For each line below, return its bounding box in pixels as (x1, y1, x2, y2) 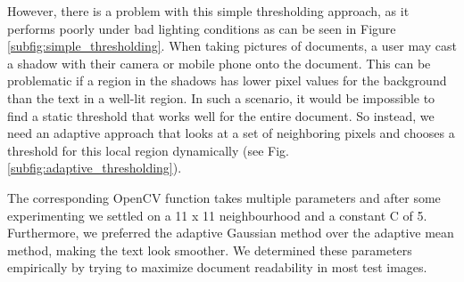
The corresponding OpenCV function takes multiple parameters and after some (7, 188, 441, 206)
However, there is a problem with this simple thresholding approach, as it (7, 2, 410, 20)
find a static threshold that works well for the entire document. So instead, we (7, 106, 435, 125)
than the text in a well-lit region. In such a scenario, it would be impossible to (7, 88, 435, 107)
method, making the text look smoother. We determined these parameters (7, 240, 412, 259)
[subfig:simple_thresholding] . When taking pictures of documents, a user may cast (7, 36, 457, 55)
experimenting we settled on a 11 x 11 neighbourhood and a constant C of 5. (7, 205, 427, 224)
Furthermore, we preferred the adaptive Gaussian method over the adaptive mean (7, 223, 454, 242)
